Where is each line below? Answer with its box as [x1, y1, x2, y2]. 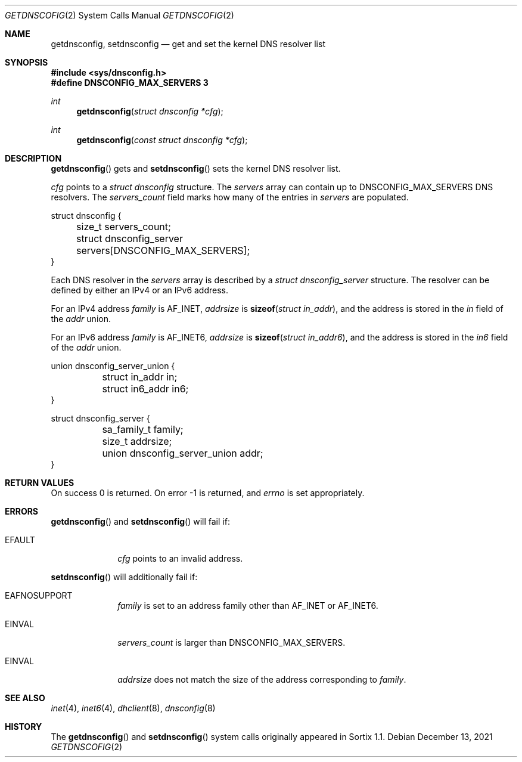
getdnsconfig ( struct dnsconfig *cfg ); [76, 106, 223, 116]
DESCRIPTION [5, 153, 62, 163]
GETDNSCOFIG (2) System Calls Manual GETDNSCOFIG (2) [5, 10, 234, 20]
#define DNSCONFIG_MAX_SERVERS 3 [51, 78, 209, 88]
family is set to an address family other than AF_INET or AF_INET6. [117, 600, 378, 611]
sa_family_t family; [102, 423, 184, 435]
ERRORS [5, 506, 39, 516]
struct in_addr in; [102, 371, 178, 383]
